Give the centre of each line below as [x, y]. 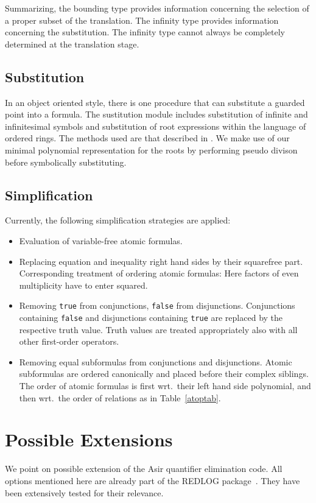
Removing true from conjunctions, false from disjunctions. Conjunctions [157, 305]
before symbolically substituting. [66, 162]
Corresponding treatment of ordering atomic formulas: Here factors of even [159, 273]
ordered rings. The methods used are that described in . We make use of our [147, 138]
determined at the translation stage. [72, 44]
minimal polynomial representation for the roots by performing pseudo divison [151, 149]
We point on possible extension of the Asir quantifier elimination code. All [144, 469]
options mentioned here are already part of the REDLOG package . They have [153, 480]
